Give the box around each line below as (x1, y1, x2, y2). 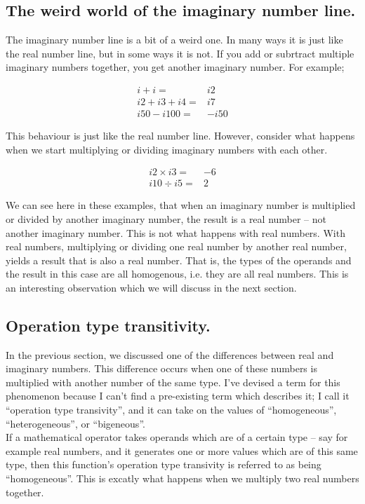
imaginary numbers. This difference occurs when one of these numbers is (6, 361, 317, 376)
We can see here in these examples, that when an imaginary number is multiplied (6, 198, 356, 212)
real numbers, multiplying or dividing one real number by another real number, (6, 239, 347, 254)
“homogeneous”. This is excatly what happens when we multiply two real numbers (6, 471, 359, 486)
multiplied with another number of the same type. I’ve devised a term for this (6, 374, 340, 389)
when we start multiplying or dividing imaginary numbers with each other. (6, 142, 328, 156)
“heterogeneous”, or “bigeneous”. (6, 416, 145, 430)
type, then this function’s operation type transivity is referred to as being (6, 457, 321, 472)
